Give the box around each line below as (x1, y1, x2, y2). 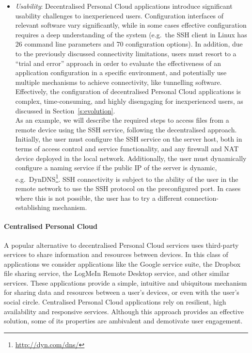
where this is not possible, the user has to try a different (15, 193, 183, 203)
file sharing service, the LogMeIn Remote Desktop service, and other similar (4, 268, 230, 278)
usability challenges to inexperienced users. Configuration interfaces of (15, 10, 223, 20)
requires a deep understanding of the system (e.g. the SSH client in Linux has (15, 29, 247, 39)
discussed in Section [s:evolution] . (15, 105, 115, 115)
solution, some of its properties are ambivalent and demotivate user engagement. (4, 316, 243, 326)
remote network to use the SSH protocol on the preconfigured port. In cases (15, 183, 241, 193)
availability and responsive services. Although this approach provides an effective (4, 306, 244, 316)
